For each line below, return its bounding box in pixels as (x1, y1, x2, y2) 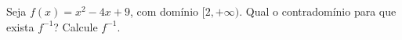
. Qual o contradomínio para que (239, 3, 397, 19)
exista (6, 18, 34, 35)
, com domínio (129, 3, 199, 19)
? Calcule (53, 18, 98, 35)
